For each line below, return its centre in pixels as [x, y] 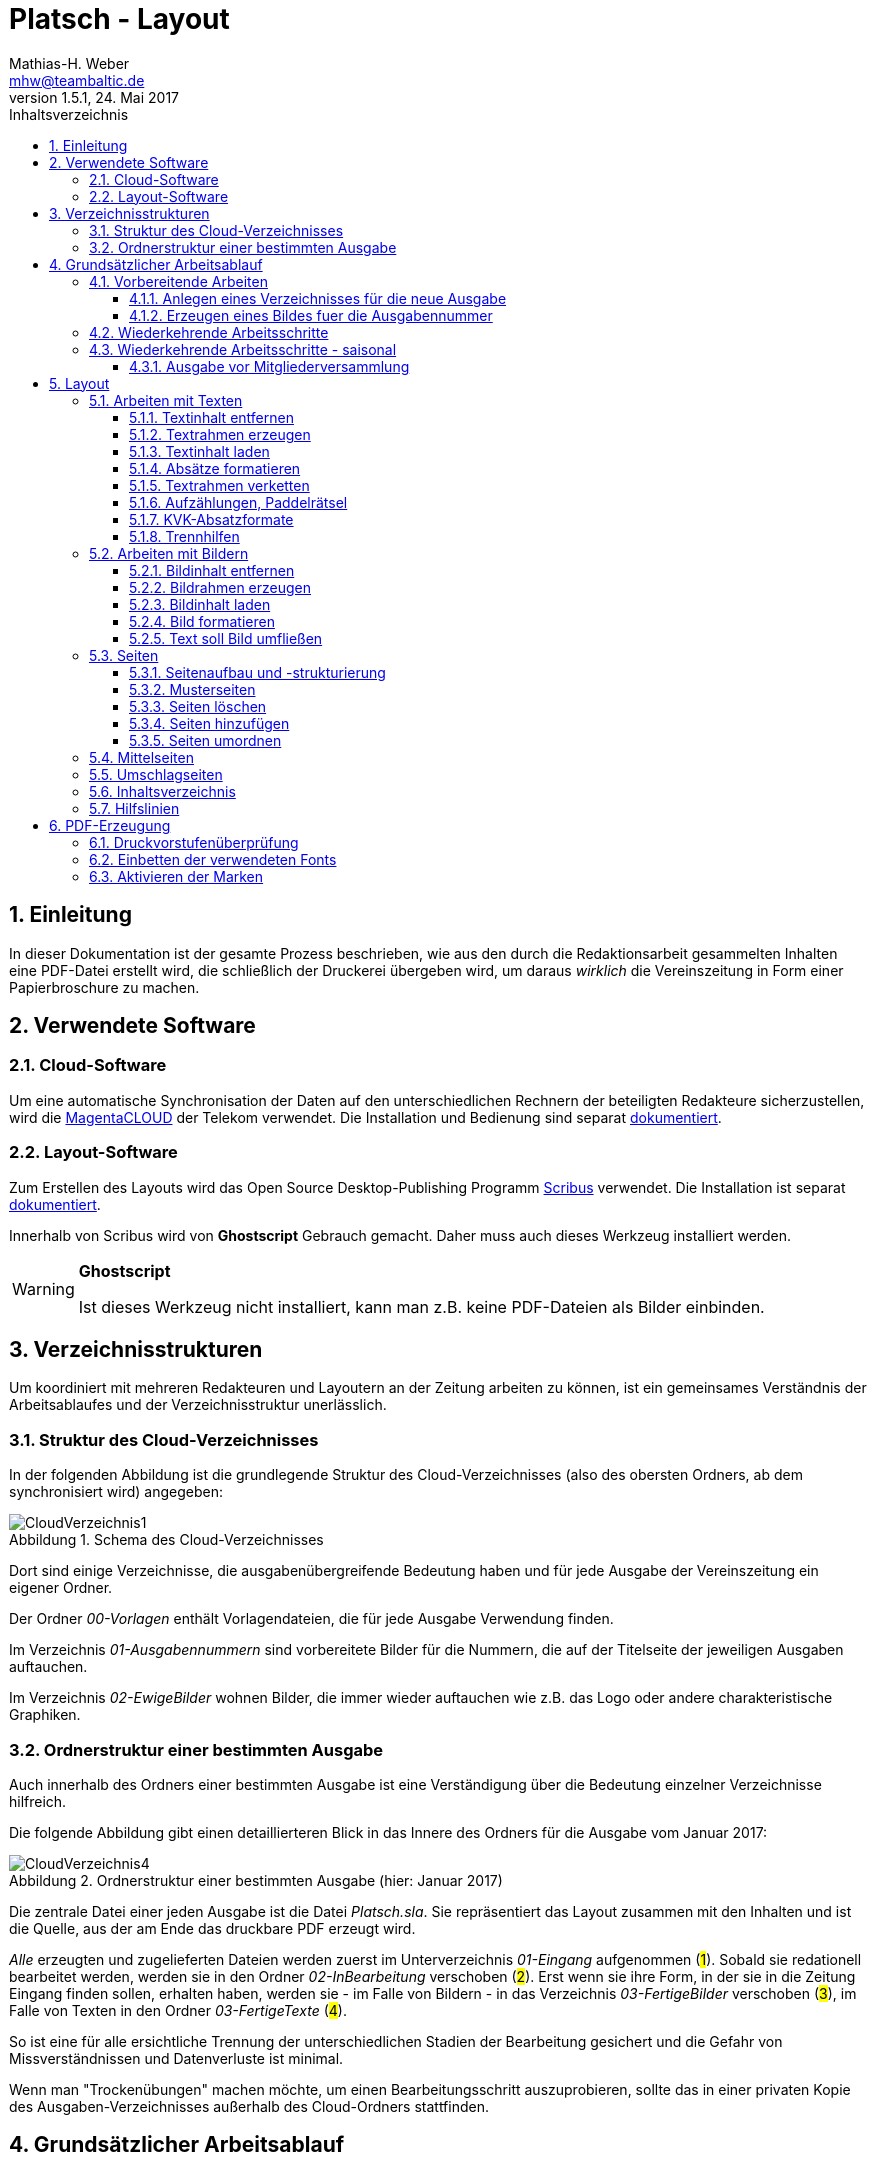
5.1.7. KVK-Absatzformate [211, 519]
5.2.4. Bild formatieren [202, 621]
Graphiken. [45, 1715]
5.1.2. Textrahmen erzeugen [220, 434]
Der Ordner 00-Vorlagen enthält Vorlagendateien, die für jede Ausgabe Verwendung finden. [311, 1619]
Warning [43, 1288]
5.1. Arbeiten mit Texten [166, 400]
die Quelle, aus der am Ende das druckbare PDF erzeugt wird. [212, 1928]
